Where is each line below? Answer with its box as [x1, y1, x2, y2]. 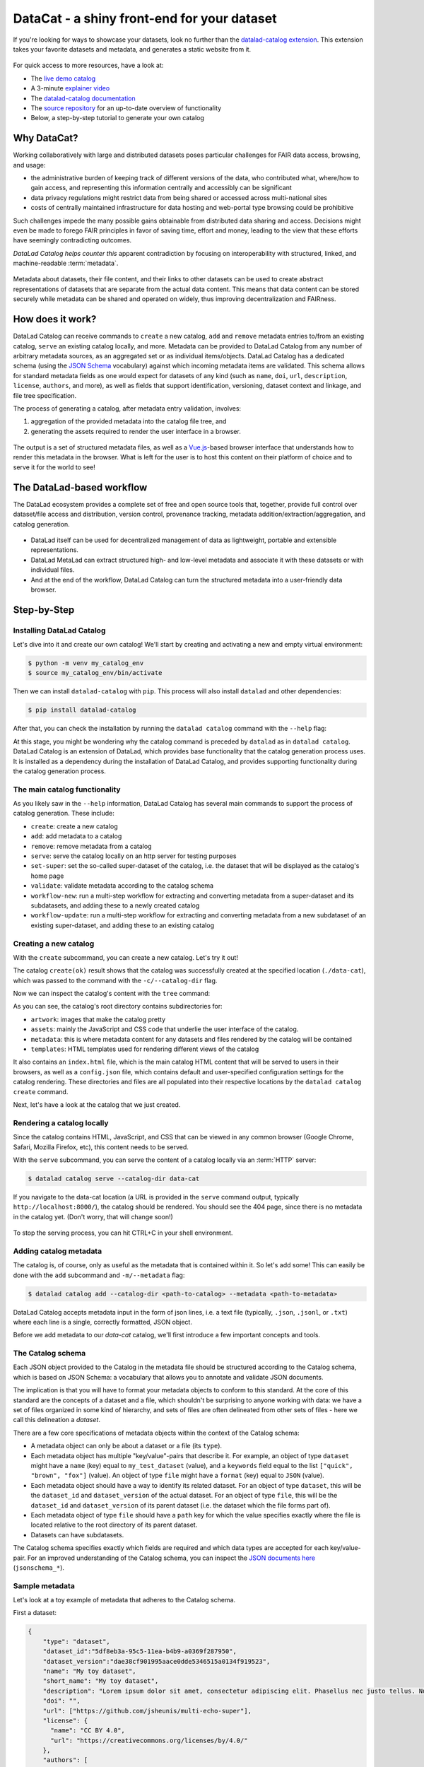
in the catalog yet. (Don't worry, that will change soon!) [13, 1212, 173, 1221]
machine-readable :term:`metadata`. [13, 259, 119, 268]
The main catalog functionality [13, 785, 121, 794]
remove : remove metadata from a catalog [30, 842, 152, 850]
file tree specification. [13, 391, 77, 399]
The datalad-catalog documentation [30, 94, 136, 102]
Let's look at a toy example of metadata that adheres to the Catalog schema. [13, 1596, 236, 1604]
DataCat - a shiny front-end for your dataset [13, 11, 277, 26]
